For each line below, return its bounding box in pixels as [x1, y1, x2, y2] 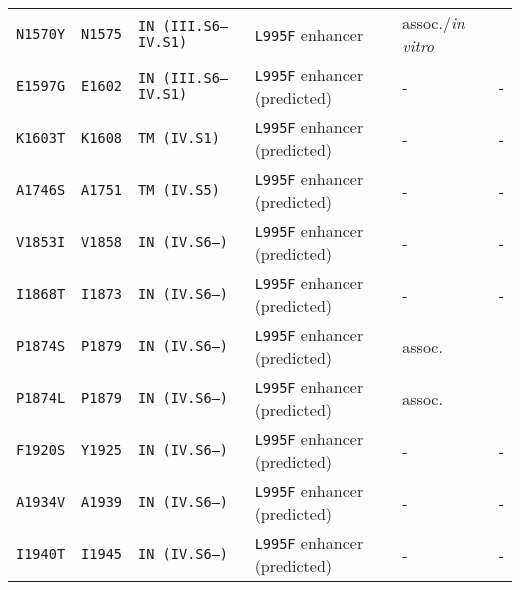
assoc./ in [402, 11, 465, 34]
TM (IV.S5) [138, 182, 220, 198]
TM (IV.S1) [138, 130, 220, 146]
